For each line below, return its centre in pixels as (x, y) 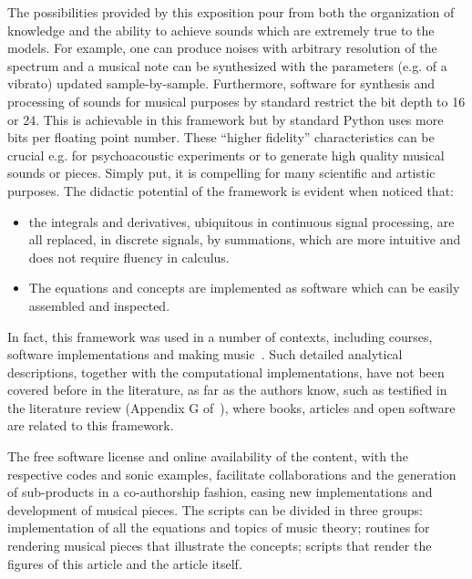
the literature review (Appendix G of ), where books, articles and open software (231, 407)
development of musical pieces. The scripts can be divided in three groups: (215, 509)
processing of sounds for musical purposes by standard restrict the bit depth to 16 (236, 101)
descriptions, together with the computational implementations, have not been (226, 372)
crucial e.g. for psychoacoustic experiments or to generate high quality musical (226, 155)
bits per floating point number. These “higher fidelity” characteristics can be (221, 137)
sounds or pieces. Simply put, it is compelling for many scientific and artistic (221, 173)
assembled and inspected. (99, 305)
